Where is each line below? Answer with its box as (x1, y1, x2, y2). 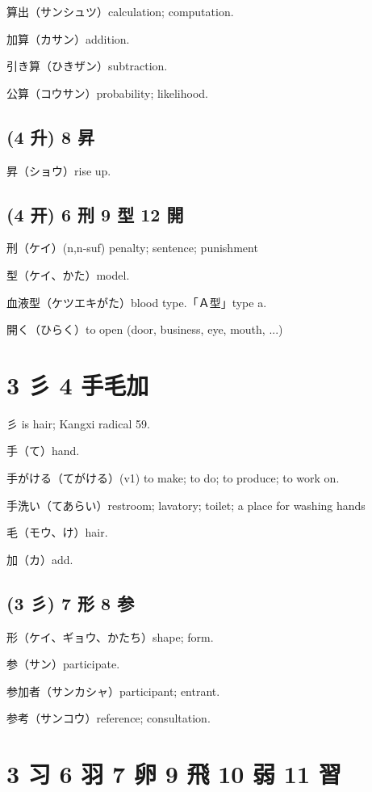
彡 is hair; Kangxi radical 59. (6, 415, 150, 432)
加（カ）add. (6, 550, 73, 567)
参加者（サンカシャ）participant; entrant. (6, 682, 220, 699)
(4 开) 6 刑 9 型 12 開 (6, 201, 184, 226)
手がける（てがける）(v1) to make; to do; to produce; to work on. (6, 470, 340, 487)
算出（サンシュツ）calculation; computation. (6, 3, 234, 19)
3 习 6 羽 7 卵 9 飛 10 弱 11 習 (6, 757, 341, 790)
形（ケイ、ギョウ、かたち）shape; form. (6, 628, 214, 645)
